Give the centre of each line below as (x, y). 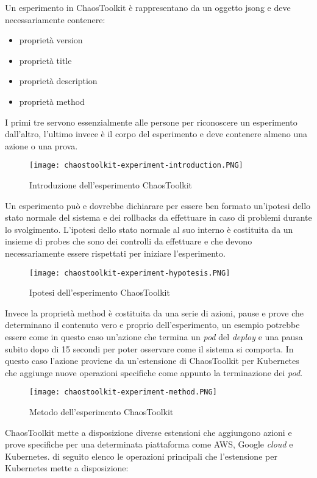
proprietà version (51, 40)
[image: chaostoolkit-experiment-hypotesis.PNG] (130, 273)
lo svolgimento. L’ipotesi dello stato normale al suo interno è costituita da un (149, 229)
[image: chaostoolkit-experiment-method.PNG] (123, 392)
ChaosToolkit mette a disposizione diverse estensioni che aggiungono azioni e (148, 432)
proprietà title (45, 60)
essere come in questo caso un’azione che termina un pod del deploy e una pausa (154, 337)
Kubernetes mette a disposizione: (67, 468)
